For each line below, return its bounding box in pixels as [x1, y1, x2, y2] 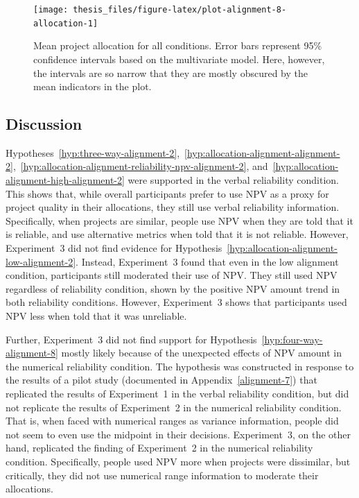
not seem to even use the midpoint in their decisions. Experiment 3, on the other [6, 427, 351, 441]
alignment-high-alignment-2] [6, 173, 125, 187]
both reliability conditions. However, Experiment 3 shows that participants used [6, 295, 347, 309]
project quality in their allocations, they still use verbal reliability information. [6, 200, 340, 214]
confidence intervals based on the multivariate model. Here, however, [33, 51, 325, 66]
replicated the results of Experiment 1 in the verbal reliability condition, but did [6, 386, 349, 400]
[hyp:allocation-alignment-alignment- [184, 145, 340, 160]
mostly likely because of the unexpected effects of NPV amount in [61, 345, 342, 360]
